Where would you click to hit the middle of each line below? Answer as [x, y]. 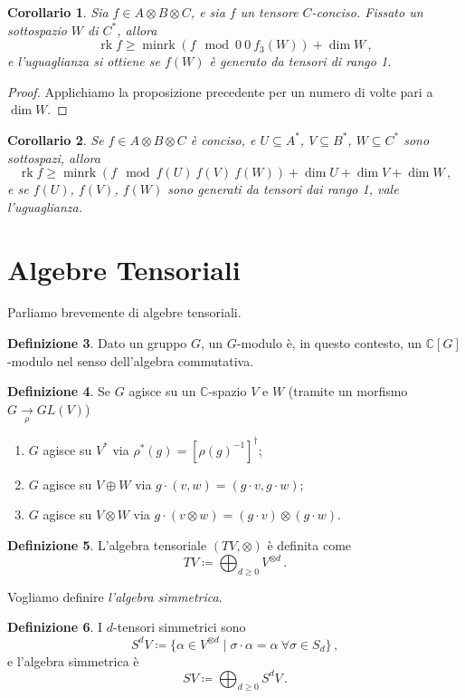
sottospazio [37, 29]
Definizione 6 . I [55, 627]
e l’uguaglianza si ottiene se [84, 61]
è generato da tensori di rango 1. [300, 61]
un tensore [269, 12]
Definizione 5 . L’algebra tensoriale [107, 544]
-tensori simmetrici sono [180, 627]
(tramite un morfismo [348, 391]
